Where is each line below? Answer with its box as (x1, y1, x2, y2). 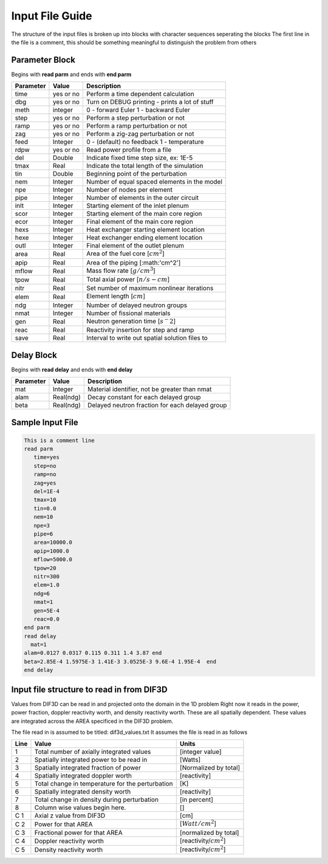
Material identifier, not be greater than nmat (87, 385, 212, 393)
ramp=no (33, 471, 56, 478)
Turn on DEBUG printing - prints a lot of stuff (86, 98, 214, 106)
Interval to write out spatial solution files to (86, 334, 208, 342)
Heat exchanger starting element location (86, 226, 205, 234)
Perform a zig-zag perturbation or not (86, 130, 194, 138)
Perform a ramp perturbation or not (86, 122, 188, 130)
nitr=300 (33, 573, 60, 580)
